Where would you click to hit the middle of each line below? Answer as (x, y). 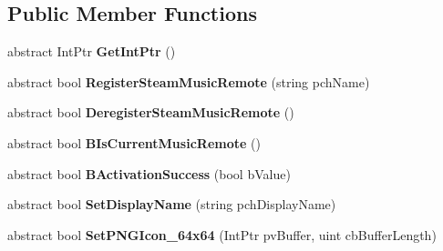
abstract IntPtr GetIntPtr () (92, 51)
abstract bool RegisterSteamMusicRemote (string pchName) (189, 81)
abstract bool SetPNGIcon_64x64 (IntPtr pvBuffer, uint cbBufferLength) (222, 234)
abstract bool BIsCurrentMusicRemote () (134, 142)
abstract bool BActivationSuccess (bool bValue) (149, 173)
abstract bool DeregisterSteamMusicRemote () (151, 112)
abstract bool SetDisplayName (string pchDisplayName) (172, 204)
